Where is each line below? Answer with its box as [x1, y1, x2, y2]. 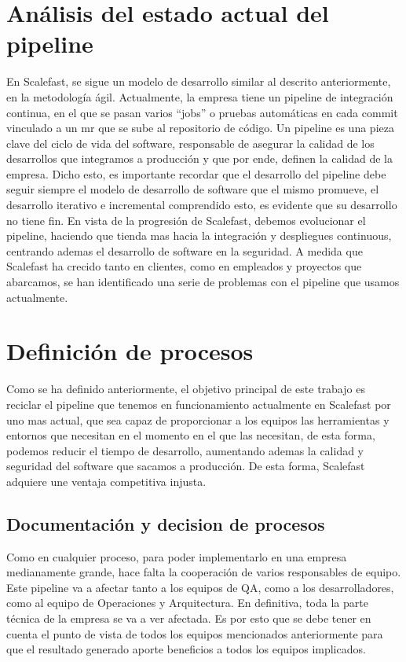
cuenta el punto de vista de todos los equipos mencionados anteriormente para [6, 625, 383, 642]
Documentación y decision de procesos [6, 511, 325, 535]
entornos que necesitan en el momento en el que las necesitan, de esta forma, [6, 427, 375, 443]
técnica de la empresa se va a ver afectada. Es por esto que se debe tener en [6, 610, 371, 627]
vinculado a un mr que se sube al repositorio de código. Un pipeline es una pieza [6, 120, 394, 136]
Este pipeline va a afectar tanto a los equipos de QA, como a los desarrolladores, [6, 579, 394, 595]
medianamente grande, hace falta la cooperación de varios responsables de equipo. [6, 564, 401, 580]
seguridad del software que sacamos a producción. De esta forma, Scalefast [6, 458, 365, 474]
